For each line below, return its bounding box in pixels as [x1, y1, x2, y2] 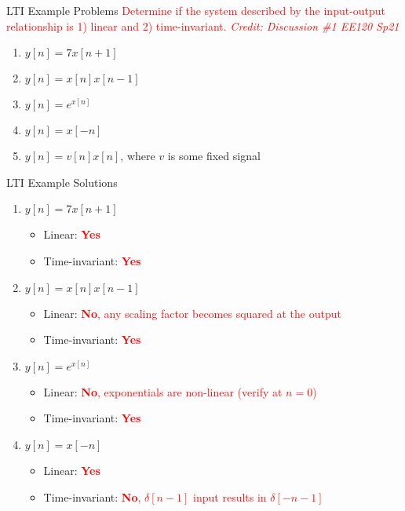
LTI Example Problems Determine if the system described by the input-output [6, 2, 386, 18]
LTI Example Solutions [6, 173, 118, 190]
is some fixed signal [167, 148, 261, 164]
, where [120, 148, 155, 164]
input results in [193, 488, 267, 505]
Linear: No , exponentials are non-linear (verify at [43, 383, 283, 400]
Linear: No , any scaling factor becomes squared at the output [43, 305, 341, 321]
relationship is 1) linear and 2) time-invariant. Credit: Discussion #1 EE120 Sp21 [6, 17, 400, 34]
